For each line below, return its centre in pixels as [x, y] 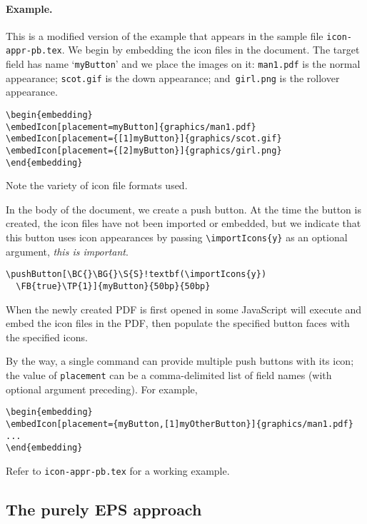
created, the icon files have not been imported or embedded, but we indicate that [183, 223]
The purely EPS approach [104, 509]
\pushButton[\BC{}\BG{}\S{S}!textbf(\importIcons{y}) [136, 274]
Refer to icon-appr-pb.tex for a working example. [118, 470]
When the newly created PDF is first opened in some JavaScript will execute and [184, 309]
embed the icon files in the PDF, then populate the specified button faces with [178, 323]
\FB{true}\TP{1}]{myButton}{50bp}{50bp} [113, 286]
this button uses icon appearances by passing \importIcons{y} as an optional [177, 237]
